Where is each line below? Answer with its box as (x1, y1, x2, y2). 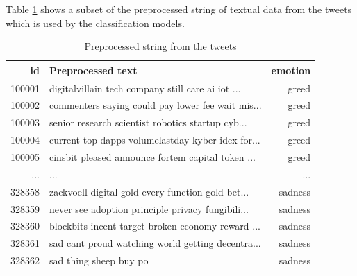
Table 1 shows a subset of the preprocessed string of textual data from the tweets (6, 2, 352, 16)
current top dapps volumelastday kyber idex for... (49, 132, 260, 147)
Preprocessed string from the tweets (84, 39, 237, 53)
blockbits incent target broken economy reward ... (49, 218, 260, 233)
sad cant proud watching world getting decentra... (49, 236, 261, 250)
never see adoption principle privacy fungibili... (49, 201, 249, 216)
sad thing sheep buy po (49, 253, 149, 268)
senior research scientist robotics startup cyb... (49, 115, 247, 130)
